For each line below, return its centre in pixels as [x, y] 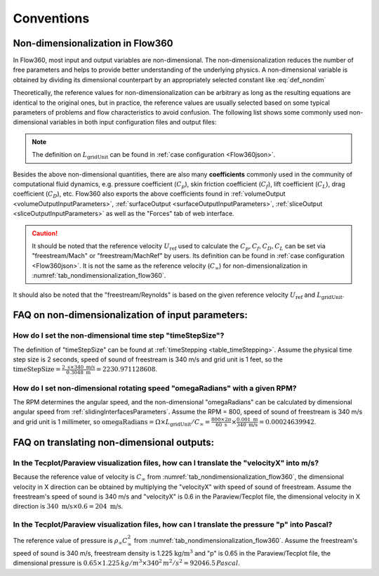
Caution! [45, 233]
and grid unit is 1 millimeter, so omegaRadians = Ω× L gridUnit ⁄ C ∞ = [112, 422]
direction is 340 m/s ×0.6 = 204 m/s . [68, 506]
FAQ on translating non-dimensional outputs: [114, 442]
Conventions [51, 18]
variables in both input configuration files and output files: [133, 122]
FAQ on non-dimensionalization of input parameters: [131, 315]
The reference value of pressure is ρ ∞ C [70, 542]
